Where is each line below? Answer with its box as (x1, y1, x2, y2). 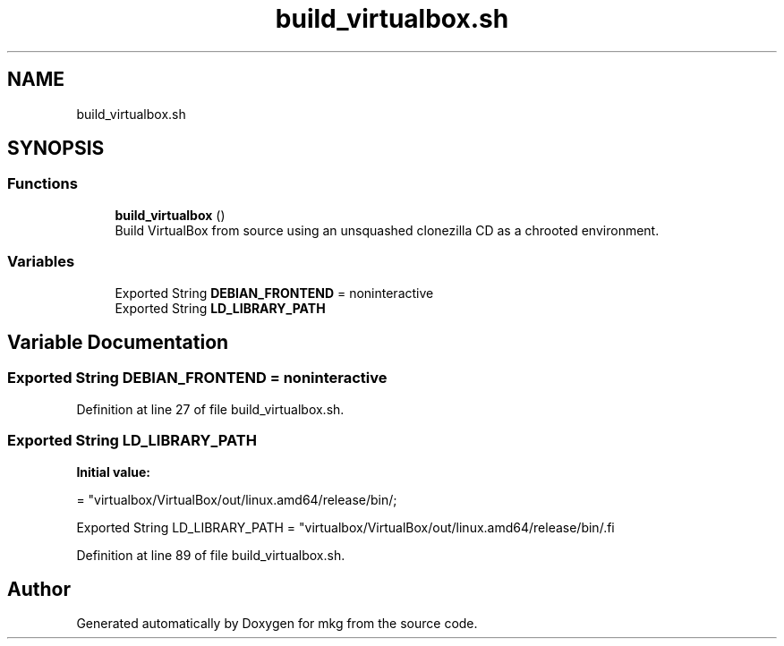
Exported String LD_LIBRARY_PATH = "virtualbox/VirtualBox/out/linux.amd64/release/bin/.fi (76, 519, 615, 535)
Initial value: (76, 463, 150, 480)
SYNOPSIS (7, 137, 105, 160)
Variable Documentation (7, 330, 229, 353)
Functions (7, 174, 78, 193)
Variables (7, 252, 75, 271)
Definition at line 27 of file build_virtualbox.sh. (76, 401, 345, 417)
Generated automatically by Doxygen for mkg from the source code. (76, 616, 478, 632)
